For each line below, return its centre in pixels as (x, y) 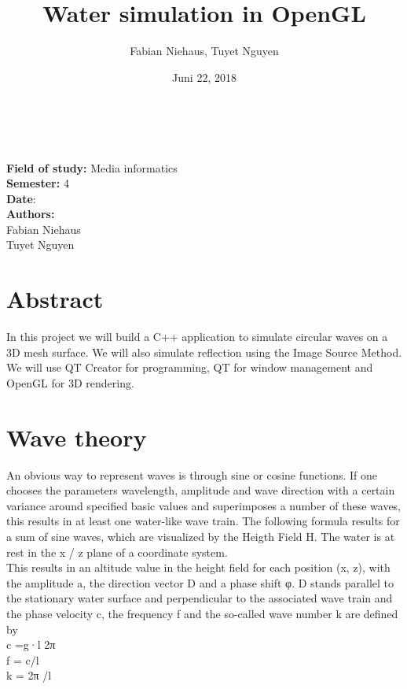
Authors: (31, 214)
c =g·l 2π (31, 645)
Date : (21, 198)
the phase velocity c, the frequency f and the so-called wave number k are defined (202, 614)
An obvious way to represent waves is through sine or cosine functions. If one (192, 474)
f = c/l (23, 659)
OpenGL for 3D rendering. (70, 382)
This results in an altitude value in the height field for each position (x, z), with (198, 567)
